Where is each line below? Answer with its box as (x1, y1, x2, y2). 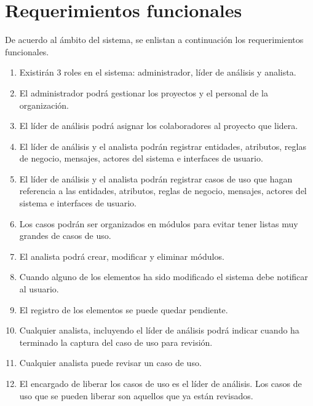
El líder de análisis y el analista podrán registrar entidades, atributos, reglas (19, 139, 306, 152)
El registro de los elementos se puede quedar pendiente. (19, 303, 228, 316)
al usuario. (19, 283, 59, 295)
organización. (19, 98, 69, 111)
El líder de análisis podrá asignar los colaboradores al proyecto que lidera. (19, 119, 298, 132)
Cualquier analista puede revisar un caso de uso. (19, 356, 202, 369)
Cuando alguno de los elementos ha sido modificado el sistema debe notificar (19, 270, 308, 283)
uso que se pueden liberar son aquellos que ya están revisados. (19, 389, 253, 402)
